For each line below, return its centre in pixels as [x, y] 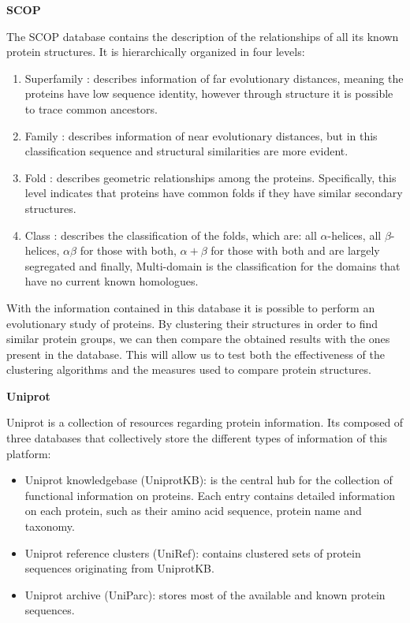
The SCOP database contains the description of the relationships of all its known [203, 36]
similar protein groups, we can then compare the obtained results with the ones [198, 339]
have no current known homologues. [112, 281]
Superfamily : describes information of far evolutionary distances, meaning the [214, 78]
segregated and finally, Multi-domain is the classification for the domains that [212, 265]
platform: [29, 453]
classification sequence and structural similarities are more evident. [186, 151]
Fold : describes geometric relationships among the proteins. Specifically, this [211, 177]
